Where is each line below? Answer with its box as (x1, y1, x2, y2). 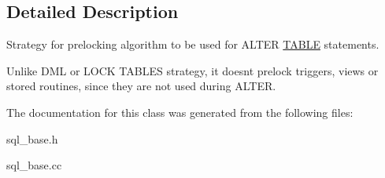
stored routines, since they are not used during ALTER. (6, 78, 276, 94)
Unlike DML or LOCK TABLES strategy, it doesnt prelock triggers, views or (6, 62, 379, 78)
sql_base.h (6, 130, 58, 147)
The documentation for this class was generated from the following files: (6, 104, 354, 120)
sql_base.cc (6, 157, 62, 173)
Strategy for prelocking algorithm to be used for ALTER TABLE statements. (6, 36, 379, 53)
